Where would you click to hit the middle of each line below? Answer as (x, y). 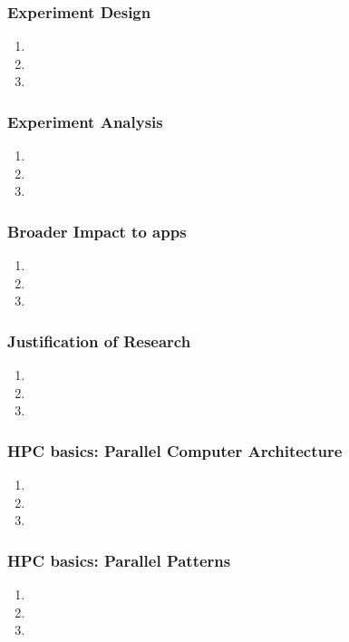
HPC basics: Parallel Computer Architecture (175, 450)
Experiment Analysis (85, 121)
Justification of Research (99, 340)
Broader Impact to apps (97, 231)
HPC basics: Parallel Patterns (119, 560)
